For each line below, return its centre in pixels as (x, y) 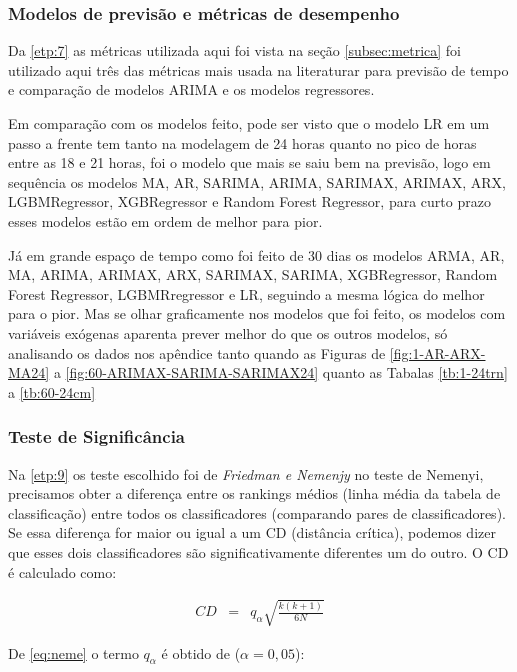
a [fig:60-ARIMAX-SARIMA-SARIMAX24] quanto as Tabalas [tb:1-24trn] (280, 372)
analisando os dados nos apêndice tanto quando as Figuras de (197, 352)
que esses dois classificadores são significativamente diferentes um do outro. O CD (258, 551)
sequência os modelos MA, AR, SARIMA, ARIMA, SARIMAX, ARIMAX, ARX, (257, 181)
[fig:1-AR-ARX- (437, 352)
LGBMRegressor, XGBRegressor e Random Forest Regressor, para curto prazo (249, 201)
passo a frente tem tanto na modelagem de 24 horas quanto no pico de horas (242, 142)
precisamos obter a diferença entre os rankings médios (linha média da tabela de (254, 493)
